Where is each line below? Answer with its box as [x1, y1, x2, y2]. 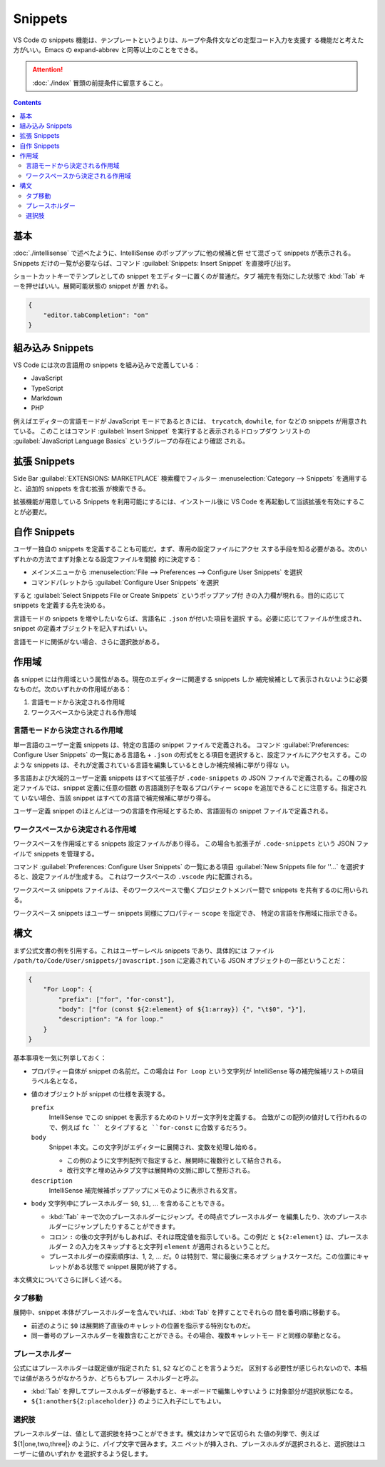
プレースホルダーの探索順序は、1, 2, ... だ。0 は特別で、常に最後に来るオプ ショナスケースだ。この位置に [48, 1252, 357, 1261]
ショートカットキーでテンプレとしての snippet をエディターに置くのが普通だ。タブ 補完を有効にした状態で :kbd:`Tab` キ [13, 272, 366, 281]
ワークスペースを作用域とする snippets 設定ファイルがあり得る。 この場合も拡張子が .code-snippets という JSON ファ [13, 839, 369, 848]
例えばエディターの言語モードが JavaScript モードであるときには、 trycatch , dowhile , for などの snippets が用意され [13, 416, 367, 425]
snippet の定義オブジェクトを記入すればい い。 [13, 624, 151, 633]
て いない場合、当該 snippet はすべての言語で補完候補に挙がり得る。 [13, 793, 215, 802]
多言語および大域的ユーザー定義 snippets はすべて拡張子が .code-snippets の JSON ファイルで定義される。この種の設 [13, 773, 368, 782]
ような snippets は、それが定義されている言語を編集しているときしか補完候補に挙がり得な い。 [13, 761, 294, 769]
